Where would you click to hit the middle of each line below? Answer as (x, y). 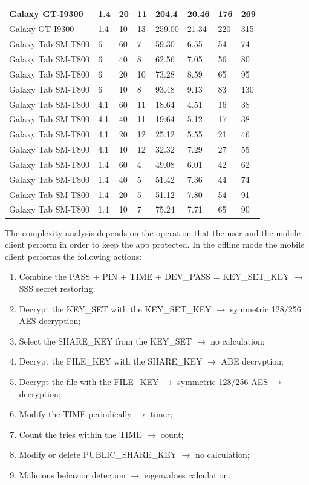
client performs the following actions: (73, 256)
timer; (161, 414)
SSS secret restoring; (57, 288)
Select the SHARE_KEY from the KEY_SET (106, 341)
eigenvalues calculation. (187, 474)
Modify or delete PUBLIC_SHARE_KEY (98, 454)
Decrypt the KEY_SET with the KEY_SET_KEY (115, 308)
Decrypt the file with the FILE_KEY (89, 381)
